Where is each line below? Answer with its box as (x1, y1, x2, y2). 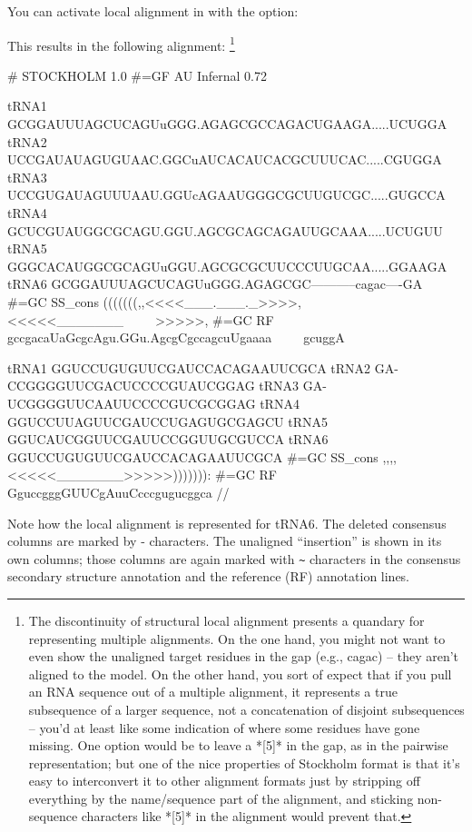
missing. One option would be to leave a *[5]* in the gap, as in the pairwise (28, 736, 448, 755)
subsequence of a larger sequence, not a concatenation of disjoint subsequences (28, 699, 465, 718)
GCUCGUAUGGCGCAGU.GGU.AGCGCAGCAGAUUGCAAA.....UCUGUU (7, 221, 443, 240)
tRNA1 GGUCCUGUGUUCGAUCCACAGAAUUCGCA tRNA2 (7, 358, 371, 377)
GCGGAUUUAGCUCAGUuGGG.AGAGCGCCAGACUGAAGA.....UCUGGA (7, 114, 447, 134)
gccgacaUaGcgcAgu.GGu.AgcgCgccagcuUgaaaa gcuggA (7, 328, 345, 347)
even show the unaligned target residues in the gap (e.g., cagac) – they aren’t (28, 647, 459, 666)
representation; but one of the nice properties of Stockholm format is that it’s (28, 753, 460, 772)
